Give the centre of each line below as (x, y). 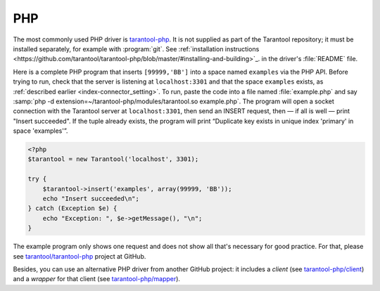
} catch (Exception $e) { (72, 208)
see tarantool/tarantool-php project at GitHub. (80, 256)
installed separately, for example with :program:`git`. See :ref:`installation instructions (136, 48)
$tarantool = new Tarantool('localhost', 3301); (113, 159)
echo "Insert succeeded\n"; (91, 199)
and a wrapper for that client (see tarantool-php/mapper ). (97, 279)
